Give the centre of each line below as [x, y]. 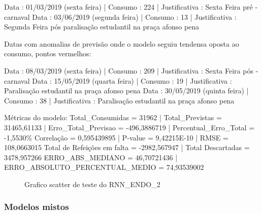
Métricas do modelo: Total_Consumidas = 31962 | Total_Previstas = [113, 117]
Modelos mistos [37, 207]
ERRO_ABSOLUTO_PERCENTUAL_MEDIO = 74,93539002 [104, 167]
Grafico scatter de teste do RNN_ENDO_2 [92, 184]
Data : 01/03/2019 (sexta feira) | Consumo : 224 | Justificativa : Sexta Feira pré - [131, 7]
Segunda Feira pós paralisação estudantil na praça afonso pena [102, 27]
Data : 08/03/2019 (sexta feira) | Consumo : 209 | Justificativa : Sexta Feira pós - [131, 70]
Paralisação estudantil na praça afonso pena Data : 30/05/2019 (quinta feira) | [126, 91]
